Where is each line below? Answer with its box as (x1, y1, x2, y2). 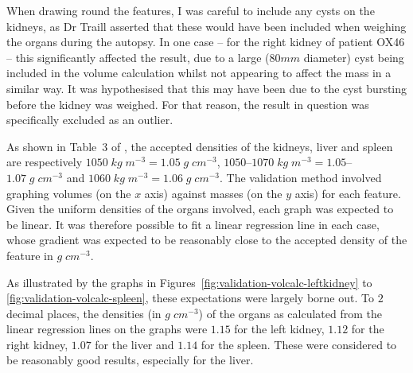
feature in (6, 247, 53, 263)
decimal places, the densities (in (6, 305, 162, 321)
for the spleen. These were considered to (201, 336, 397, 352)
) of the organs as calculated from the (198, 305, 383, 321)
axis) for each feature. (294, 185, 401, 201)
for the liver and (95, 336, 174, 352)
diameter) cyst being (303, 49, 404, 65)
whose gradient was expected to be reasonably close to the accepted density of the (6, 231, 407, 248)
